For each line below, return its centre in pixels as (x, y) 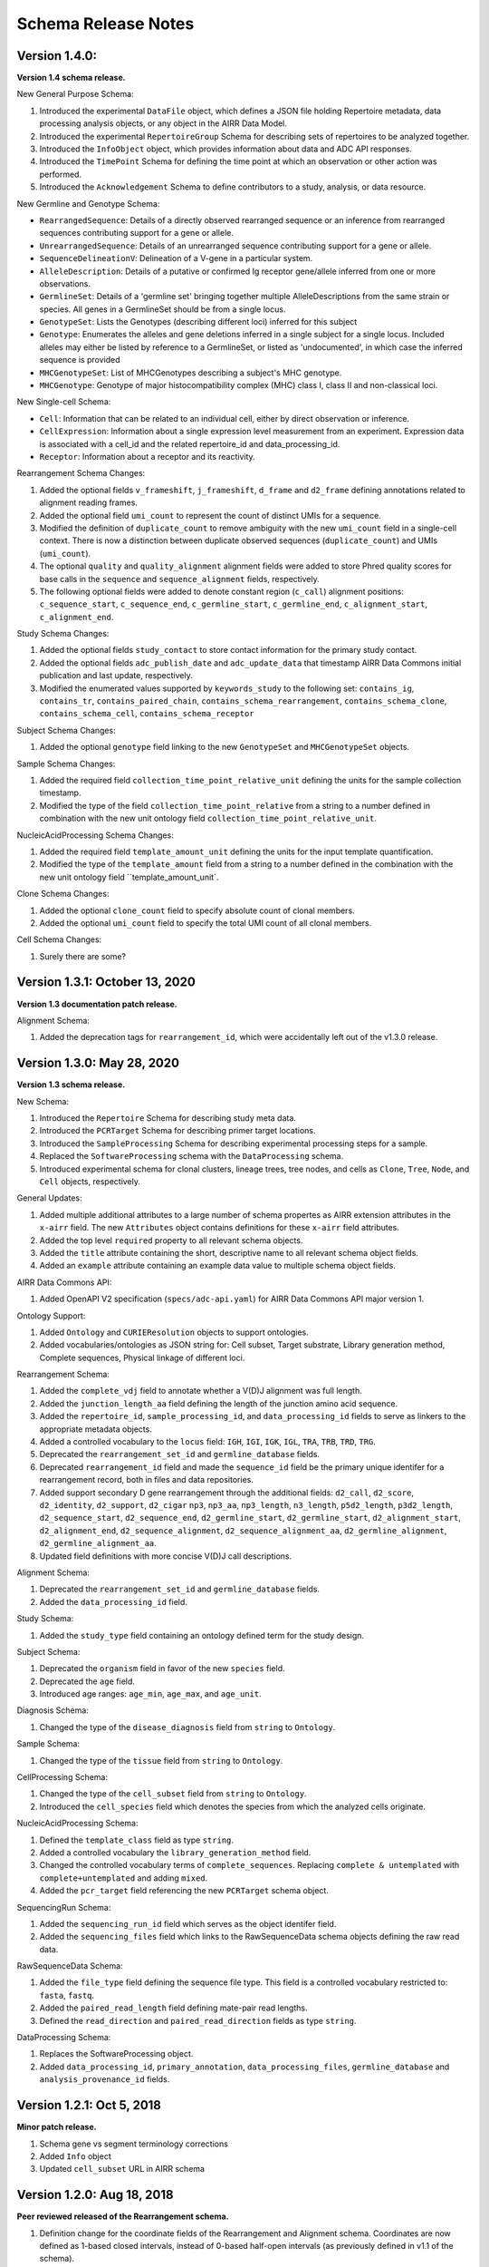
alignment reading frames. (88, 502)
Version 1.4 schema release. (71, 78)
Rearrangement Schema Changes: (81, 473)
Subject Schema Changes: (67, 730)
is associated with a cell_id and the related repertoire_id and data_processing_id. (190, 443)
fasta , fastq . (67, 1995)
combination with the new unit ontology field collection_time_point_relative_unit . (208, 818)
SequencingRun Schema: (64, 1907)
